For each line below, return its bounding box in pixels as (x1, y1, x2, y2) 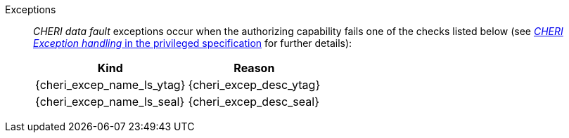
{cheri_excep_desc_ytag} (188, 78, 321, 92)
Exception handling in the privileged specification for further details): (33, 37, 352, 49)
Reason (234, 61, 275, 75)
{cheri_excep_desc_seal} (188, 95, 319, 109)
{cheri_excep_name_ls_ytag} (35, 78, 186, 92)
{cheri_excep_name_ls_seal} (35, 95, 185, 109)
